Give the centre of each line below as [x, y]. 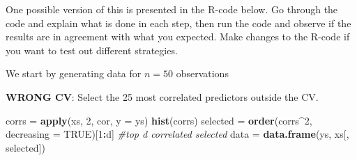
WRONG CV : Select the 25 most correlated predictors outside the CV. [162, 96]
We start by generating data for [74, 73]
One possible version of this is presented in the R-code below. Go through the [172, 9]
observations [202, 73]
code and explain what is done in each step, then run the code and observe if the [178, 23]
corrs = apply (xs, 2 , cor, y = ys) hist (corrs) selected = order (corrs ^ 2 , [159, 120]
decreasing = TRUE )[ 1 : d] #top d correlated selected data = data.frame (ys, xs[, [177, 134]
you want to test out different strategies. [92, 50]
